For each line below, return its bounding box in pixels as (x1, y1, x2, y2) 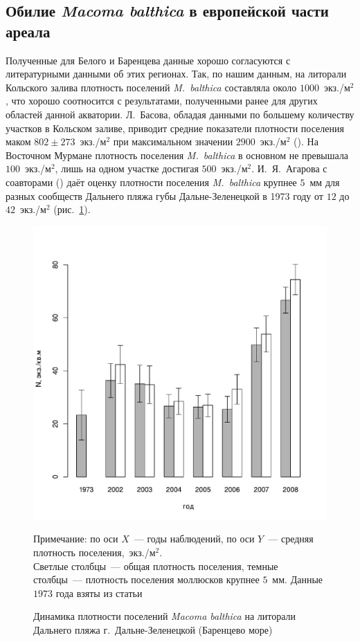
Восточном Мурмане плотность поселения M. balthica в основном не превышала (6, 147, 349, 162)
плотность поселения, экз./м (33, 544, 156, 559)
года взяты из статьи (55, 585, 143, 600)
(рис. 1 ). (53, 202, 91, 217)
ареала (6, 20, 51, 42)
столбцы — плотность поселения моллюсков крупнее (33, 572, 260, 587)
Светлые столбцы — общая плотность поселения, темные (33, 558, 278, 573)
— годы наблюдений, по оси (134, 531, 255, 546)
